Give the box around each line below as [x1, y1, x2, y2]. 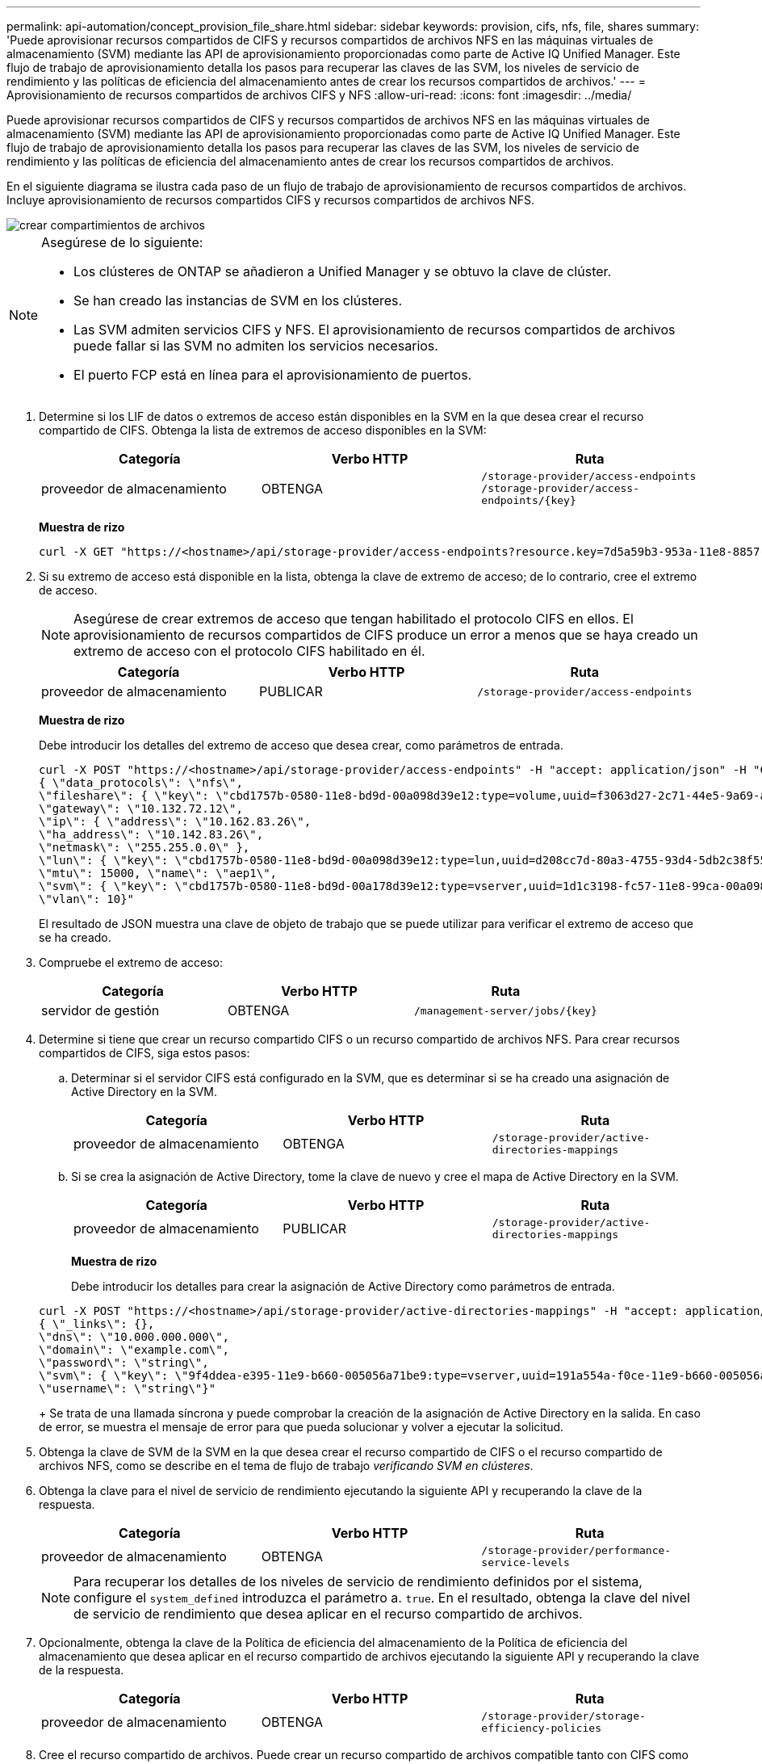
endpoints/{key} [481, 494, 576, 506]
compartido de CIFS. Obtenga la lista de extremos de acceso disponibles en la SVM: [39, 423, 487, 437]
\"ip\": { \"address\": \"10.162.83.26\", [39, 815, 312, 828]
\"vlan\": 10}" [39, 892, 135, 905]
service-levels [481, 1556, 570, 1569]
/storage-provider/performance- [481, 1544, 672, 1556]
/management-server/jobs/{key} [413, 1004, 597, 1017]
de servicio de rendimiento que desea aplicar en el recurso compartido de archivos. [73, 1606, 583, 1622]
